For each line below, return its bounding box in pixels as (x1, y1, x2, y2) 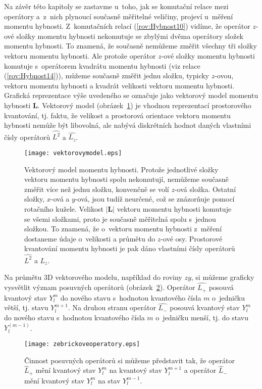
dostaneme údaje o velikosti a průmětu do (24, 233, 155, 244)
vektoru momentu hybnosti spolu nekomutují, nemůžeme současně (24, 174, 229, 184)
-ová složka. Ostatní (174, 183, 236, 194)
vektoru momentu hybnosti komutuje (117, 204, 232, 214)
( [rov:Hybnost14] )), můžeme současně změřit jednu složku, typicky (4, 70, 209, 81)
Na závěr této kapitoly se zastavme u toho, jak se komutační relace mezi (4, 1, 229, 11)
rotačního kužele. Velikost (24, 204, 103, 214)
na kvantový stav (109, 365, 162, 375)
